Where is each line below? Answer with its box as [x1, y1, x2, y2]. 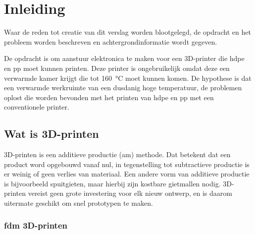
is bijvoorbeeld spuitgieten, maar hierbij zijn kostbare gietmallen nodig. [4, 178, 221, 188]
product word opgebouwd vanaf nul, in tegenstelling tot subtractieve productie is [4, 159, 250, 169]
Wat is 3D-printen [4, 126, 99, 141]
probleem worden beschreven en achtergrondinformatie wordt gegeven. [4, 36, 217, 47]
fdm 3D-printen [4, 219, 67, 231]
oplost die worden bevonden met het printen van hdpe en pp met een [4, 92, 214, 102]
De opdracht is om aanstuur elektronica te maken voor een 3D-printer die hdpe [4, 53, 245, 63]
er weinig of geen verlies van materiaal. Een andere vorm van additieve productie [4, 169, 250, 179]
